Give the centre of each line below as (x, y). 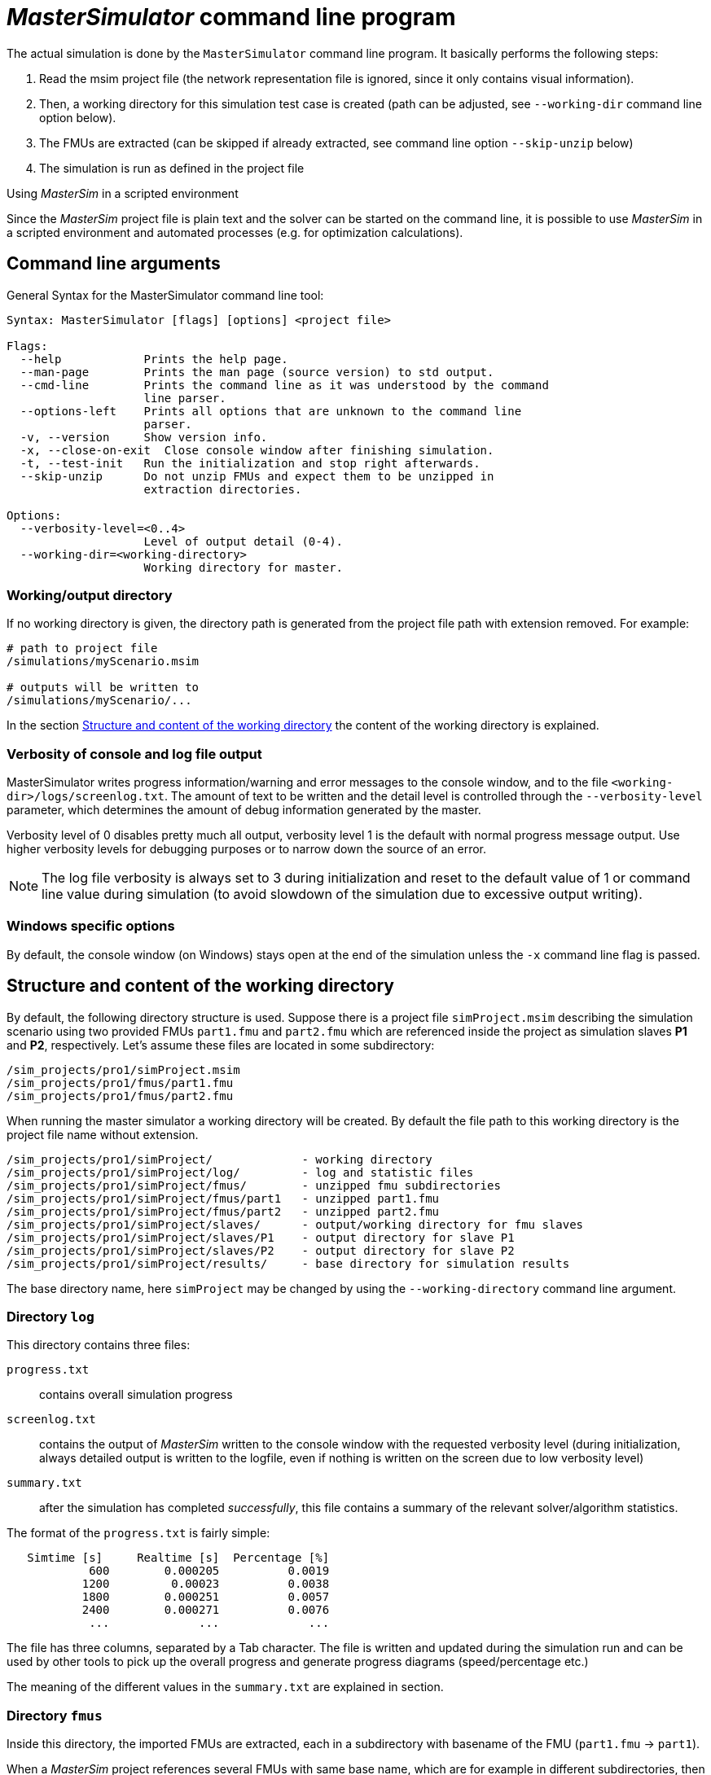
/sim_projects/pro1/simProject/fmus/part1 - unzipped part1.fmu (223, 1198)
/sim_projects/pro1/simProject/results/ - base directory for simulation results (288, 1263)
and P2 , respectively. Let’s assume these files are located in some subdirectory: (221, 1045)
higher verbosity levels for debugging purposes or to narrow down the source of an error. (247, 849)
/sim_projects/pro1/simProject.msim (123, 1069)
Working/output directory (90, 595)
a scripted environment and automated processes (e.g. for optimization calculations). (235, 232)
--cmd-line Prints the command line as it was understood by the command (284, 385)
